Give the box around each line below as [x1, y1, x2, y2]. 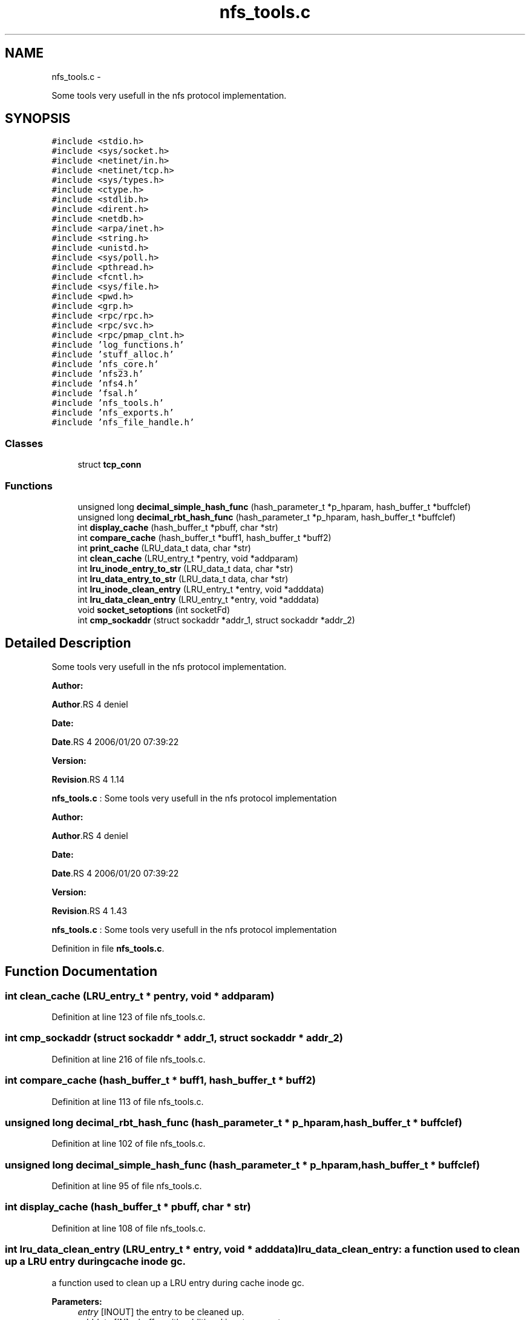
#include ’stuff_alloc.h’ [51, 350, 174, 360]
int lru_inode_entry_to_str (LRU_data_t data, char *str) [77, 563, 293, 574]
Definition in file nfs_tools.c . [51, 943, 165, 954]
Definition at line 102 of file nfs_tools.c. [51, 1138, 206, 1149]
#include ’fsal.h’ [51, 388, 139, 399]
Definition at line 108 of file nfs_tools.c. [51, 1222, 206, 1233]
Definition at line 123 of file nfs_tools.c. [51, 1012, 206, 1022]
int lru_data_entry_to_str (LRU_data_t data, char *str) [77, 573, 289, 584]
